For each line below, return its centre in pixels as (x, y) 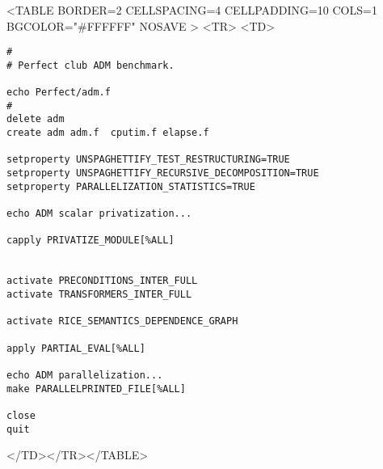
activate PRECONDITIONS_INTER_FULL (102, 281)
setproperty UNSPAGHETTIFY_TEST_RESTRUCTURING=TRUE (148, 160)
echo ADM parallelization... (85, 375)
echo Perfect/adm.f (59, 93)
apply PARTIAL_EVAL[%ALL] (76, 348)
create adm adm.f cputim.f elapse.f (108, 133)
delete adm (36, 119)
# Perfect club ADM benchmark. (90, 65)
